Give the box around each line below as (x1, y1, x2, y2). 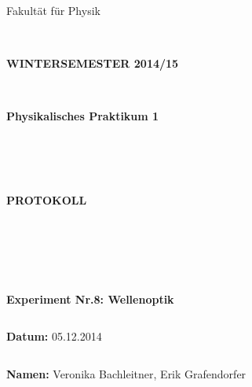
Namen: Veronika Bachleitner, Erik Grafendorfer (6, 365, 247, 381)
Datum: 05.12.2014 (6, 328, 102, 345)
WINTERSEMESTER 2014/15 (6, 55, 179, 72)
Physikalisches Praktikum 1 (6, 108, 159, 124)
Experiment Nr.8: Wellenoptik (6, 290, 174, 307)
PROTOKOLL (6, 191, 87, 208)
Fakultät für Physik (6, 2, 100, 18)
